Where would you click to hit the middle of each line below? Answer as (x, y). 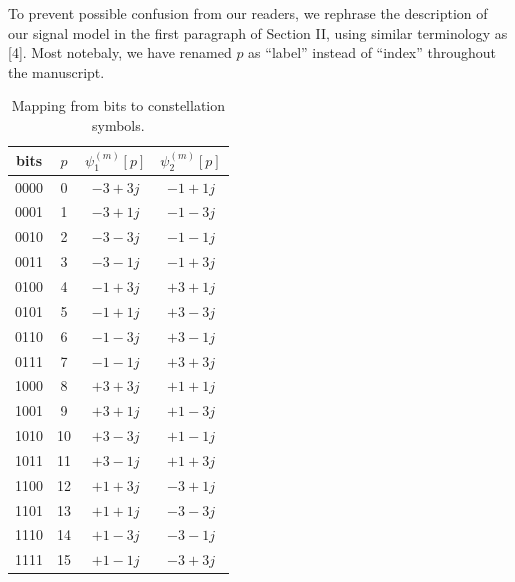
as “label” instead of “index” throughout (372, 52)
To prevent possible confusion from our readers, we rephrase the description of (248, 13)
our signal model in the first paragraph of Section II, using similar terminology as (258, 32)
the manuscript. (56, 71)
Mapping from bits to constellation (118, 105)
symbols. (118, 124)
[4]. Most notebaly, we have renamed (120, 52)
